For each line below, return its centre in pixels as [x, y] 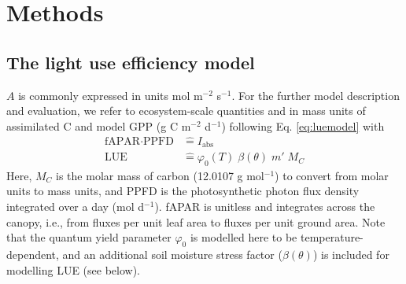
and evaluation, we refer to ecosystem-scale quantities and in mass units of [186, 111]
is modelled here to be [244, 237]
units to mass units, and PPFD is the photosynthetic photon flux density [183, 191]
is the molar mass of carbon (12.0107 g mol [160, 175]
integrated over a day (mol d [76, 207]
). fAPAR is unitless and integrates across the [265, 207]
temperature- [332, 237]
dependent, [33, 254]
